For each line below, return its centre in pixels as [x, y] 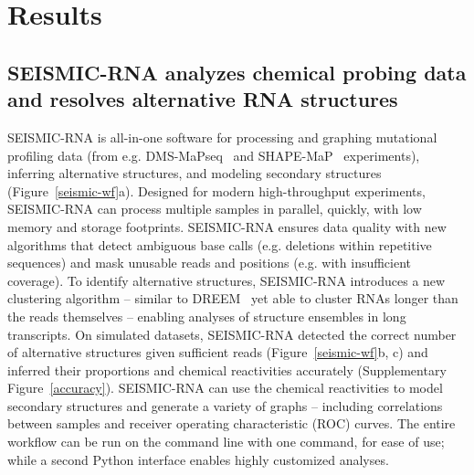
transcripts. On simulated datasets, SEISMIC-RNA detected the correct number [232, 334]
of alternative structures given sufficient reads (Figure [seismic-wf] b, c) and [218, 352]
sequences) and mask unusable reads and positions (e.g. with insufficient [210, 263]
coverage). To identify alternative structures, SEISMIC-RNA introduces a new [226, 280]
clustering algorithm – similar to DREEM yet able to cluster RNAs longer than [233, 298]
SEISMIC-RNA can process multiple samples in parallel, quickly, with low [215, 209]
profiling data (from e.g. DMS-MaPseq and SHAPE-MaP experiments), [214, 155]
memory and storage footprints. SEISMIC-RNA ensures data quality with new [227, 226]
